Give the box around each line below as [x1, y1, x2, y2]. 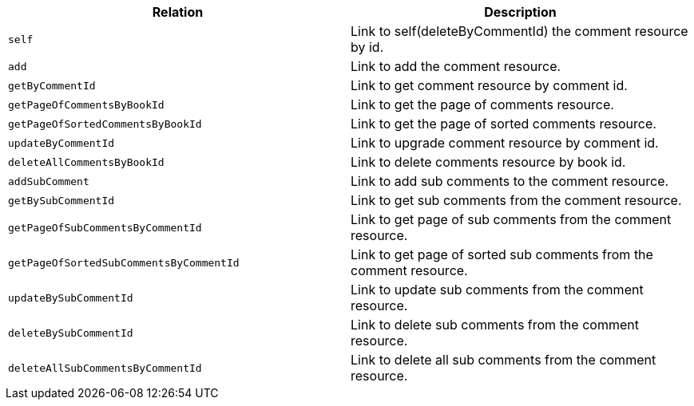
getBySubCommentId [8, 194, 115, 207]
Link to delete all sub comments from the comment [351, 352, 656, 368]
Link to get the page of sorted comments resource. [351, 116, 656, 132]
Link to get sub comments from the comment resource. [351, 192, 682, 208]
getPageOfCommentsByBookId [8, 98, 165, 111]
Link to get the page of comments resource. [351, 97, 614, 112]
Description [484, 4, 557, 20]
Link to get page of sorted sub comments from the [351, 246, 653, 262]
